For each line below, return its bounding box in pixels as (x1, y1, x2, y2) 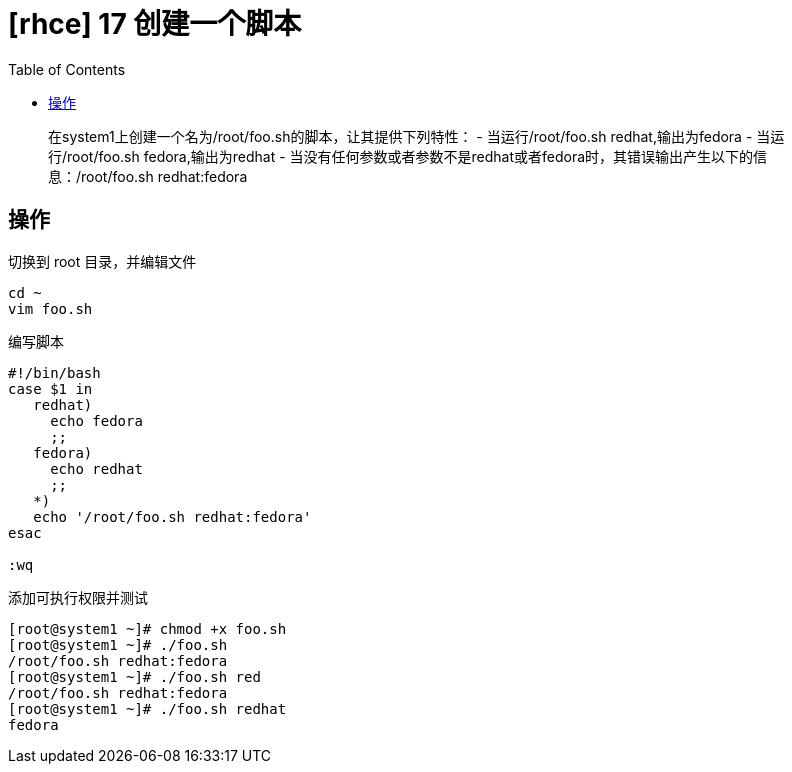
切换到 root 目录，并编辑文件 (8, 252, 197, 270)
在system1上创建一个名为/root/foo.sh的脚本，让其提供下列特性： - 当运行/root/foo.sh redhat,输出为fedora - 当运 (48, 127, 785, 145)
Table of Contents (8, 60, 126, 78)
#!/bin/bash (8, 364, 101, 381)
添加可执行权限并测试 (8, 588, 148, 606)
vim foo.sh (8, 300, 93, 317)
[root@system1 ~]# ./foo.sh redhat (8, 700, 287, 717)
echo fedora (50, 412, 143, 429)
